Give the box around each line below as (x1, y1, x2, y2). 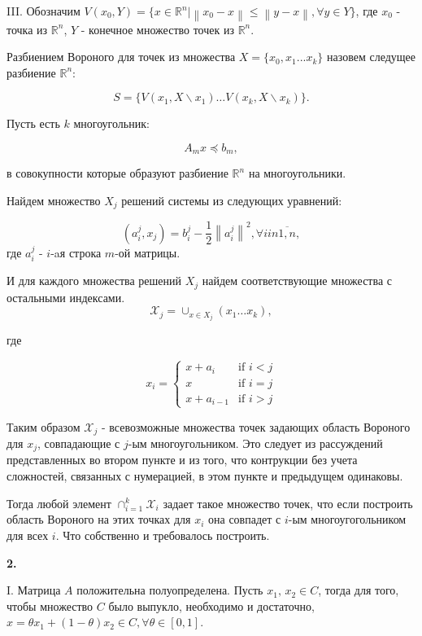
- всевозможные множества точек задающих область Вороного (101, 418, 411, 435)
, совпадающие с (37, 435, 120, 451)
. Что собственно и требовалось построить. (55, 526, 270, 543)
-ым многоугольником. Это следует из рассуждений (128, 435, 383, 451)
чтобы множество (7, 597, 94, 614)
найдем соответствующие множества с (202, 272, 392, 289)
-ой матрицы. (115, 243, 181, 261)
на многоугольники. (248, 164, 346, 182)
